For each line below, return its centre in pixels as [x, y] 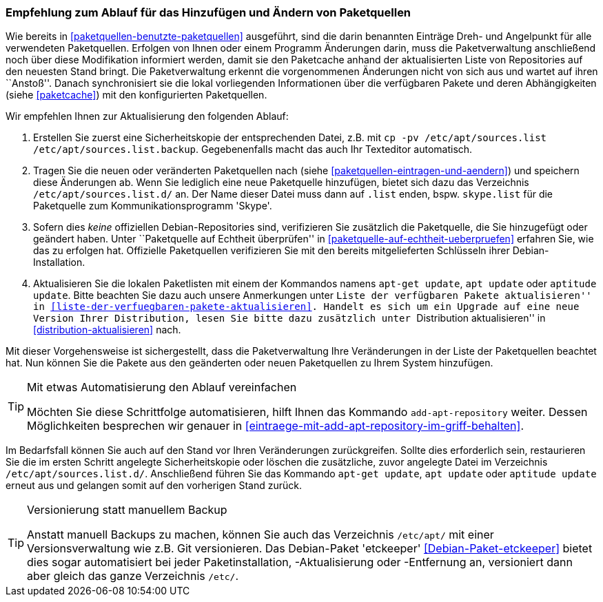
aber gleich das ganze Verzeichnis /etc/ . [133, 576]
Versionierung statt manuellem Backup [127, 510]
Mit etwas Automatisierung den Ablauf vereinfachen [162, 387]
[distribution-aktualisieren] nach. [107, 330]
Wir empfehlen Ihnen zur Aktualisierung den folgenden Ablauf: [147, 116]
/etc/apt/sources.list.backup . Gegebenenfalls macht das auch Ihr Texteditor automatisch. [253, 149]
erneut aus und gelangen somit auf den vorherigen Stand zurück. [154, 486]
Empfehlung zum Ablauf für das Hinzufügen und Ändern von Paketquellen [208, 12]
